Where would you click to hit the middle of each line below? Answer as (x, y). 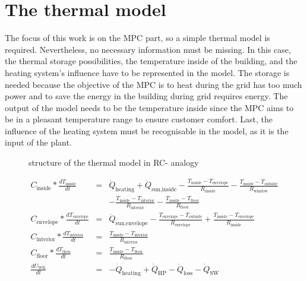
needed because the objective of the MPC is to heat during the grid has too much (153, 84)
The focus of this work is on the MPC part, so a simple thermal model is (137, 38)
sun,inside (164, 190)
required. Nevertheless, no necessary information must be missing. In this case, (148, 49)
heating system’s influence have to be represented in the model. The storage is (147, 72)
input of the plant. (38, 142)
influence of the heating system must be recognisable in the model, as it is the (147, 130)
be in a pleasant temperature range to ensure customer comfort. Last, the (139, 119)
